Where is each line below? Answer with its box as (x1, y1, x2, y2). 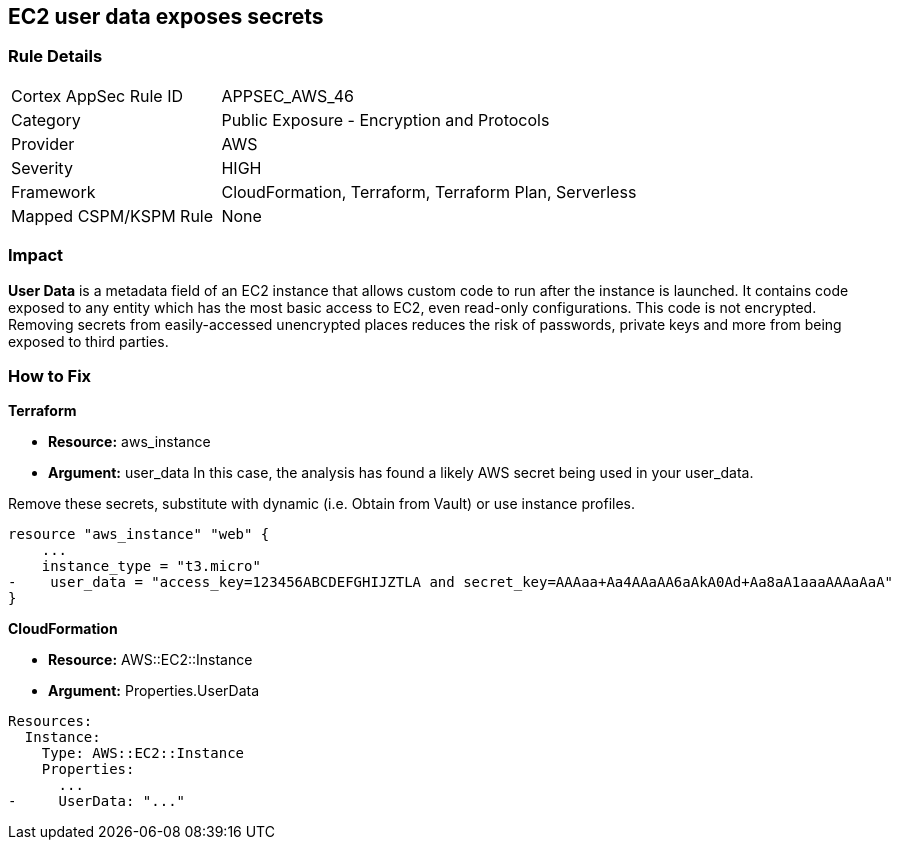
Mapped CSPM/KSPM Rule (11, 205, 214, 226)
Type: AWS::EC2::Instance (41, 745, 245, 762)
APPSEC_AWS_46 (221, 85, 354, 106)
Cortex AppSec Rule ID (11, 85, 184, 106)
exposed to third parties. (8, 332, 169, 350)
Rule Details (8, 46, 103, 67)
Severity (11, 157, 73, 178)
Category (11, 109, 81, 130)
